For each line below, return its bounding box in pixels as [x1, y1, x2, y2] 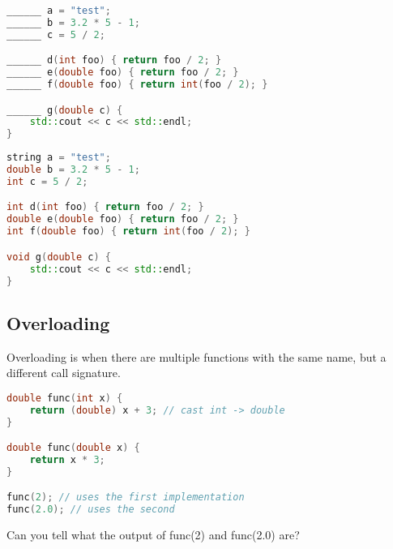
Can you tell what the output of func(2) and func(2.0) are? [6, 526, 300, 543]
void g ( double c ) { [6, 251, 111, 263]
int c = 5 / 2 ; [6, 175, 88, 187]
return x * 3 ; [29, 453, 105, 465]
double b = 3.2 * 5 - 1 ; [6, 164, 140, 176]
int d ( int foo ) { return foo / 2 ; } [6, 201, 204, 213]
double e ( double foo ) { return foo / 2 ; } [6, 213, 239, 225]
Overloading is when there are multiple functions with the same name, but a [6, 348, 387, 365]
